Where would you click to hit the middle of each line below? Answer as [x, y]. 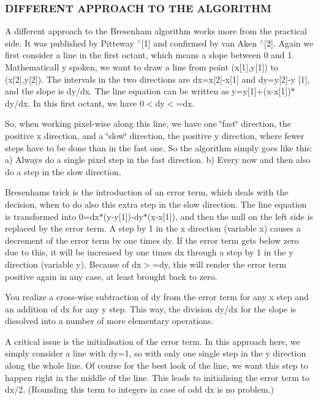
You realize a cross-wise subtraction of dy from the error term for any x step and [157, 297]
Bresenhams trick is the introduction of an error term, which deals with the [147, 192]
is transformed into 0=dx [52, 216]
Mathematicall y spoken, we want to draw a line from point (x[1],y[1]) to [142, 67]
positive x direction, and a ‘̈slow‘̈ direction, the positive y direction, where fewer [155, 135]
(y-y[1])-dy [123, 216]
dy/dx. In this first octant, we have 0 [74, 103]
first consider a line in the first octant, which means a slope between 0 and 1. [150, 55]
